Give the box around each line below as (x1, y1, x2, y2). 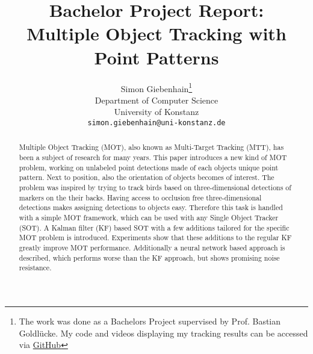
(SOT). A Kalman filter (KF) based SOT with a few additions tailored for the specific (19, 222, 290, 232)
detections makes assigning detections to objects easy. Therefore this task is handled (19, 202, 283, 213)
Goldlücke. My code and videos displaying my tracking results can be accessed (19, 326, 308, 339)
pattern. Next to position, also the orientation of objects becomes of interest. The (19, 172, 274, 182)
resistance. (19, 262, 52, 273)
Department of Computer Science (95, 93, 218, 106)
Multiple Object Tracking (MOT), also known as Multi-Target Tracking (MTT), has (19, 142, 284, 152)
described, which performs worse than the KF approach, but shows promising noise (19, 252, 280, 262)
